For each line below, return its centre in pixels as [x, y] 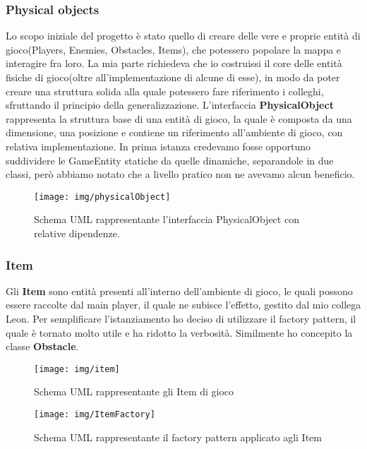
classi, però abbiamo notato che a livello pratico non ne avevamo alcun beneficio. [180, 174]
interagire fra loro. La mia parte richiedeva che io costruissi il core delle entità [174, 63]
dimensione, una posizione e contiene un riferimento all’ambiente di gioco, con [174, 132]
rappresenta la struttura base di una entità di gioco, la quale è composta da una [179, 118]
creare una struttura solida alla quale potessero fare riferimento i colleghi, [165, 91]
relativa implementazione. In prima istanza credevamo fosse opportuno [158, 146]
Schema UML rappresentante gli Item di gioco [134, 391]
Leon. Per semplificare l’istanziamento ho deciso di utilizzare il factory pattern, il [181, 318]
